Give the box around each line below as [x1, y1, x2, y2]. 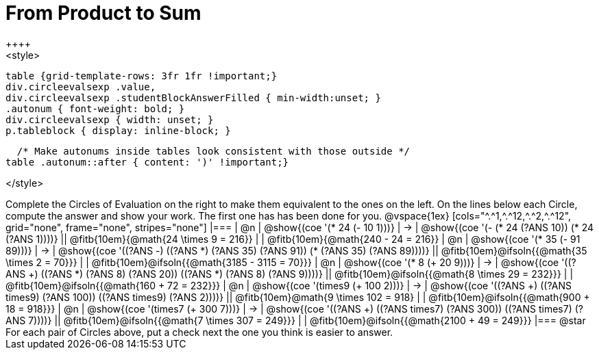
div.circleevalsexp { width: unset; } [5, 114, 214, 125]
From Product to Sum [5, 1, 201, 25]
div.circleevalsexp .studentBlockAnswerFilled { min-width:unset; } [5, 92, 381, 103]
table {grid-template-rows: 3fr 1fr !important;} [5, 70, 278, 81]
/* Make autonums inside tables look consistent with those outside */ [16, 145, 411, 157]
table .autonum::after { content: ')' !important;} [5, 156, 289, 168]
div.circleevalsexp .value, [5, 81, 156, 92]
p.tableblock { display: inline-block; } [5, 124, 231, 136]
